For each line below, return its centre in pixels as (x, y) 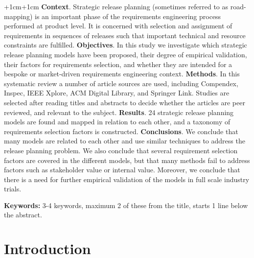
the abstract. (23, 215)
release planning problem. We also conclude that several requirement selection (121, 150)
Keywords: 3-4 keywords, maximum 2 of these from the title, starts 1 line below (126, 205)
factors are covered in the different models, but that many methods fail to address (127, 160)
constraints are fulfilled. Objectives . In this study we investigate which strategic (126, 45)
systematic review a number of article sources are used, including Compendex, (121, 83)
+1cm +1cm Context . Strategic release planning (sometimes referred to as (116, 6)
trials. (13, 189)
